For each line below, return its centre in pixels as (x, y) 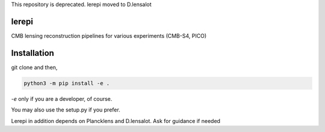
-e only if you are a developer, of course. (62, 98)
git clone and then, (34, 67)
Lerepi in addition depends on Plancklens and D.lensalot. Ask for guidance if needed (116, 121)
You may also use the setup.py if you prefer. (66, 110)
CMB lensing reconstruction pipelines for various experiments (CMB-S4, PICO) (109, 35)
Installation (32, 53)
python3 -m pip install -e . (67, 83)
